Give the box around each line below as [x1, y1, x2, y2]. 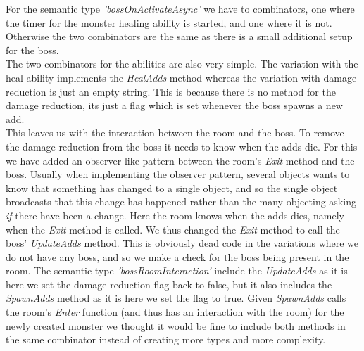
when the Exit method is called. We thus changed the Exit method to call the [6, 222, 340, 236]
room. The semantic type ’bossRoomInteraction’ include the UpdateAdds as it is [6, 263, 348, 278]
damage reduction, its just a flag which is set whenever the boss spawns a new [6, 98, 343, 113]
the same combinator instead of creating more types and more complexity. [6, 332, 326, 347]
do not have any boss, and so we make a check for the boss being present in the [6, 249, 349, 264]
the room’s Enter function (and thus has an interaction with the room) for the [6, 305, 344, 319]
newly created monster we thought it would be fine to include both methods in [6, 318, 346, 333]
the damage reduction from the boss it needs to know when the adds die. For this [6, 139, 358, 153]
